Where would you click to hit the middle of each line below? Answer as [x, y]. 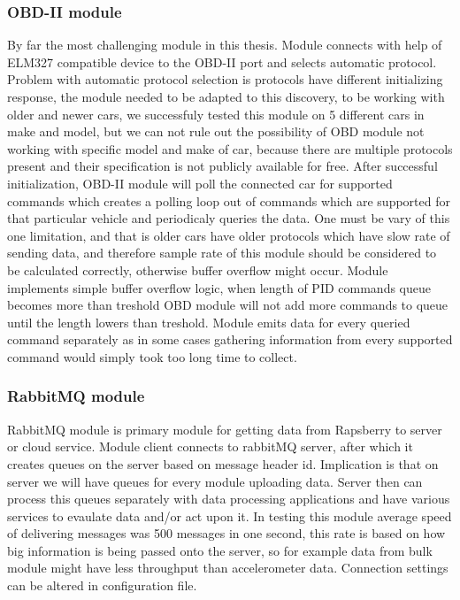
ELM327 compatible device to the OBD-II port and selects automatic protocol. [222, 62]
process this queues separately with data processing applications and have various [229, 499]
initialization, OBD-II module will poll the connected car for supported [200, 183]
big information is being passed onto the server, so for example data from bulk [220, 550]
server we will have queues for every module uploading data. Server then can [215, 481]
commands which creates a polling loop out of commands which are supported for [229, 200]
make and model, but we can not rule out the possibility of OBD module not [216, 131]
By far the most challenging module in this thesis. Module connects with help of [225, 45]
